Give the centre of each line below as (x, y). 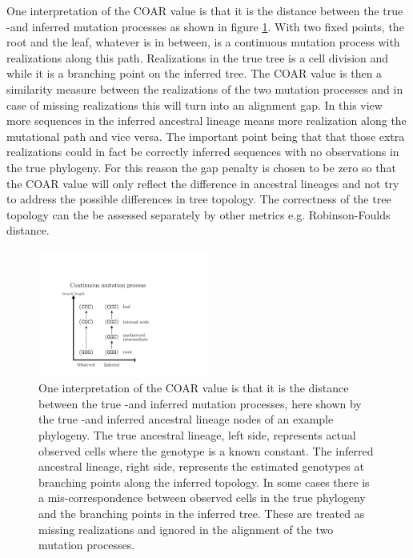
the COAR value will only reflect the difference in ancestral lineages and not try (203, 183)
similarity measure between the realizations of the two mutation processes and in (205, 88)
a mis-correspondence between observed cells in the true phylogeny (202, 498)
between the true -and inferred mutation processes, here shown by (200, 403)
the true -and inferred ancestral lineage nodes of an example (186, 419)
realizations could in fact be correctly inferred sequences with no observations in (203, 152)
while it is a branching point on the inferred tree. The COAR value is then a (194, 73)
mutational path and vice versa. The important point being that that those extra (206, 136)
